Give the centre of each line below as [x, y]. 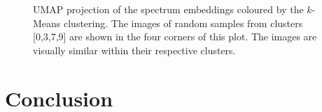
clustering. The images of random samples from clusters [183, 23]
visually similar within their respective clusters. [134, 50]
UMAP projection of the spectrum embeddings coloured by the [168, 9]
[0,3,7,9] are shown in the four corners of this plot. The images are [175, 37]
